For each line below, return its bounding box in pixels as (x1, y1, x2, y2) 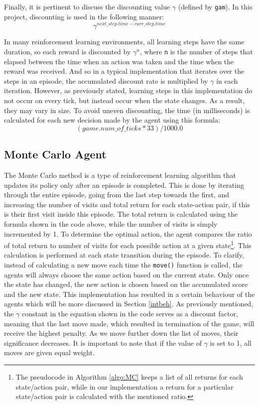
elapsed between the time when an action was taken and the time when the (4, 56, 234, 66)
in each (216, 75, 238, 86)
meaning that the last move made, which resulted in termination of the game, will (4, 318, 255, 328)
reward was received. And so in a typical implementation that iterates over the (4, 66, 245, 76)
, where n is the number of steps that (139, 46, 253, 56)
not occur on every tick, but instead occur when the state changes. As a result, (4, 95, 245, 105)
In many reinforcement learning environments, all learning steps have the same (4, 36, 245, 47)
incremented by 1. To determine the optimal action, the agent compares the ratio (4, 228, 252, 239)
